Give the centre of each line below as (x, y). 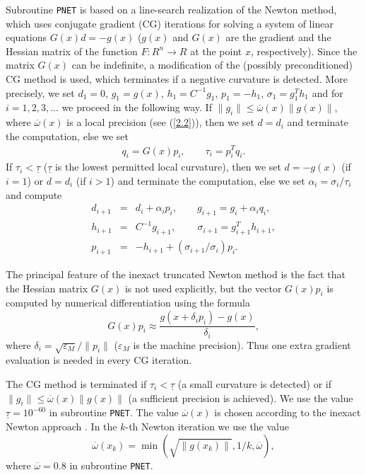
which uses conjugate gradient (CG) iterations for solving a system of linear (170, 23)
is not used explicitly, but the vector (203, 288)
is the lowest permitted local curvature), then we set (168, 167)
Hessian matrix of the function (72, 51)
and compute (34, 194)
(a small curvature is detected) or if (254, 383)
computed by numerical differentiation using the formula (128, 303)
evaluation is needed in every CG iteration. (99, 360)
